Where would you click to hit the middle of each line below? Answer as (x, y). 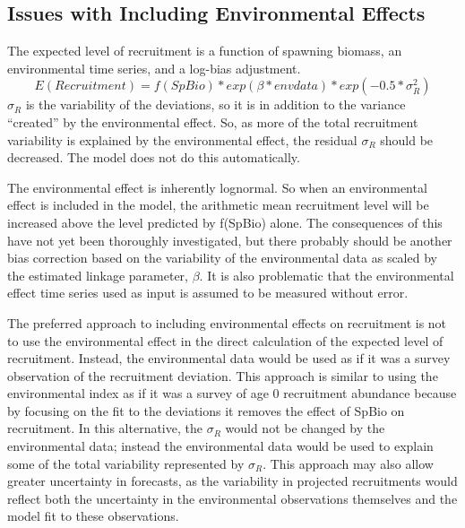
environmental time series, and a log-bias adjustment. (154, 68)
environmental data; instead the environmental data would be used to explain (220, 446)
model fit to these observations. (93, 516)
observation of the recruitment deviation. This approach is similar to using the (223, 375)
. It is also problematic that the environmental (327, 275)
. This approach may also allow (348, 463)
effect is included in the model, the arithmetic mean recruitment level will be (218, 205)
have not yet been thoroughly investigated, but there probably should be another (230, 240)
